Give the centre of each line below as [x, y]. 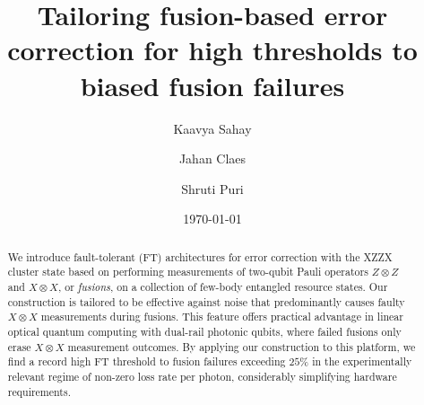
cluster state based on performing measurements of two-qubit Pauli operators [188, 272]
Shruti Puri [212, 188]
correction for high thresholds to [212, 50]
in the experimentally [362, 361]
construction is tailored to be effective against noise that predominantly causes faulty [206, 301]
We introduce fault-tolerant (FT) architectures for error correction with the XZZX [200, 256]
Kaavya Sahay [212, 128]
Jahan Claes [212, 158]
